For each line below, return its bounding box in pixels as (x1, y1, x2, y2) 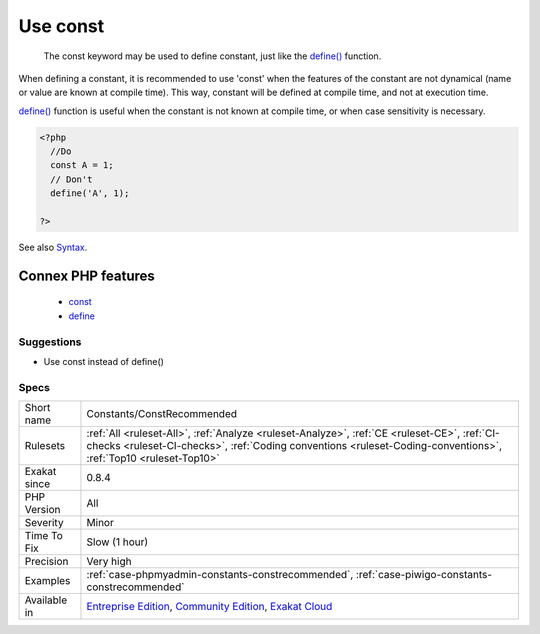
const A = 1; (50, 160, 114, 171)
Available (24, 593, 68, 607)
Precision (24, 555, 69, 569)
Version (24, 503, 61, 517)
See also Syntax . (18, 241, 88, 254)
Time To (24, 529, 64, 543)
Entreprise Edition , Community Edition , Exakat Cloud (86, 600, 333, 614)
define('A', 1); (50, 188, 130, 199)
